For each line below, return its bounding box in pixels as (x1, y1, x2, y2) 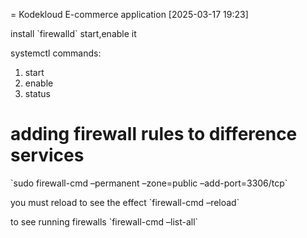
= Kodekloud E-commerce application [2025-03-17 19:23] (10, 9, 249, 20)
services (10, 144, 85, 167)
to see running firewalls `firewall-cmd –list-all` (10, 215, 199, 228)
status (24, 88, 51, 99)
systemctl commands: (10, 47, 102, 59)
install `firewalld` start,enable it (10, 28, 137, 39)
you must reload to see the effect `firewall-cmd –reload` (10, 196, 240, 208)
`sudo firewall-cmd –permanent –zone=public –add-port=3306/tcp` (10, 177, 288, 189)
